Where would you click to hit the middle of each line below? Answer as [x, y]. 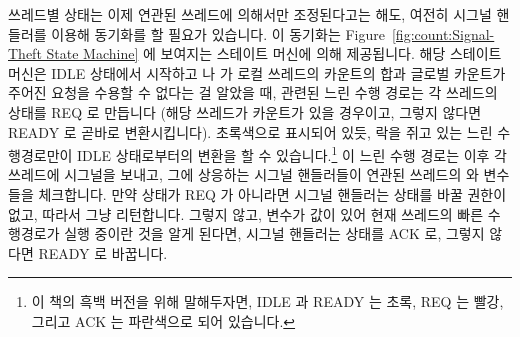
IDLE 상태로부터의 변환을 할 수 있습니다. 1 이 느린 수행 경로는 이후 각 [292, 153]
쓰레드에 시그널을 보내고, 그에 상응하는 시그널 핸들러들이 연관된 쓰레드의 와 [243, 174]
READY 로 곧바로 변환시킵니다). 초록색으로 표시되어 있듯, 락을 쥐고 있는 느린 [250, 131]
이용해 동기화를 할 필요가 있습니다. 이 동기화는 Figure [218, 33]
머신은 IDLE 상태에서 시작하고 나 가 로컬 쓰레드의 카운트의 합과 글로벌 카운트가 [257, 72]
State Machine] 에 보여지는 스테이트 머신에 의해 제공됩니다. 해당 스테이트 [274, 53]
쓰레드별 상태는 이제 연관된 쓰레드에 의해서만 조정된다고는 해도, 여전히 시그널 [250, 14]
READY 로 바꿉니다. [103, 252]
